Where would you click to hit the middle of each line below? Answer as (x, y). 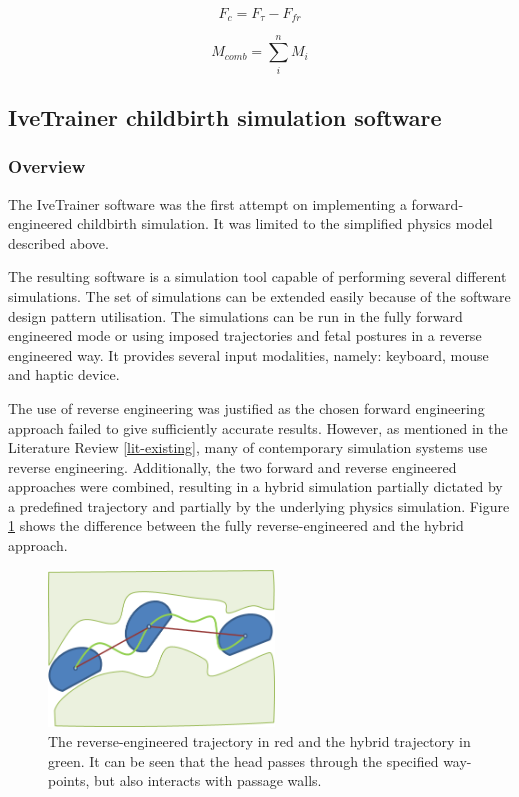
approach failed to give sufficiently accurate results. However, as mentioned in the (258, 427)
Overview (47, 166)
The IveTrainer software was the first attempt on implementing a (207, 203)
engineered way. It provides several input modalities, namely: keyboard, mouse (248, 354)
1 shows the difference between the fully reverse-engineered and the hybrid (236, 525)
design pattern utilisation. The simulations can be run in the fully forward (235, 315)
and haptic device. (64, 374)
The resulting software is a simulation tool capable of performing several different (257, 276)
